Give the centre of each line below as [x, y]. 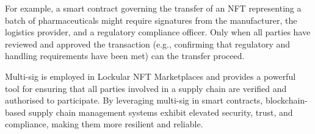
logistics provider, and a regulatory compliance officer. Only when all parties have [158, 32]
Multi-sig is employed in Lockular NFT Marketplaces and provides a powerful [150, 76]
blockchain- [286, 100]
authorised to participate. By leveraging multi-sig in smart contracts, [134, 100]
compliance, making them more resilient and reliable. [104, 124]
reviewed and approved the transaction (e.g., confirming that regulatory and [148, 44]
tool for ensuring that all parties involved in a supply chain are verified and [146, 88]
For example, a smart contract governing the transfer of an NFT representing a [153, 8]
